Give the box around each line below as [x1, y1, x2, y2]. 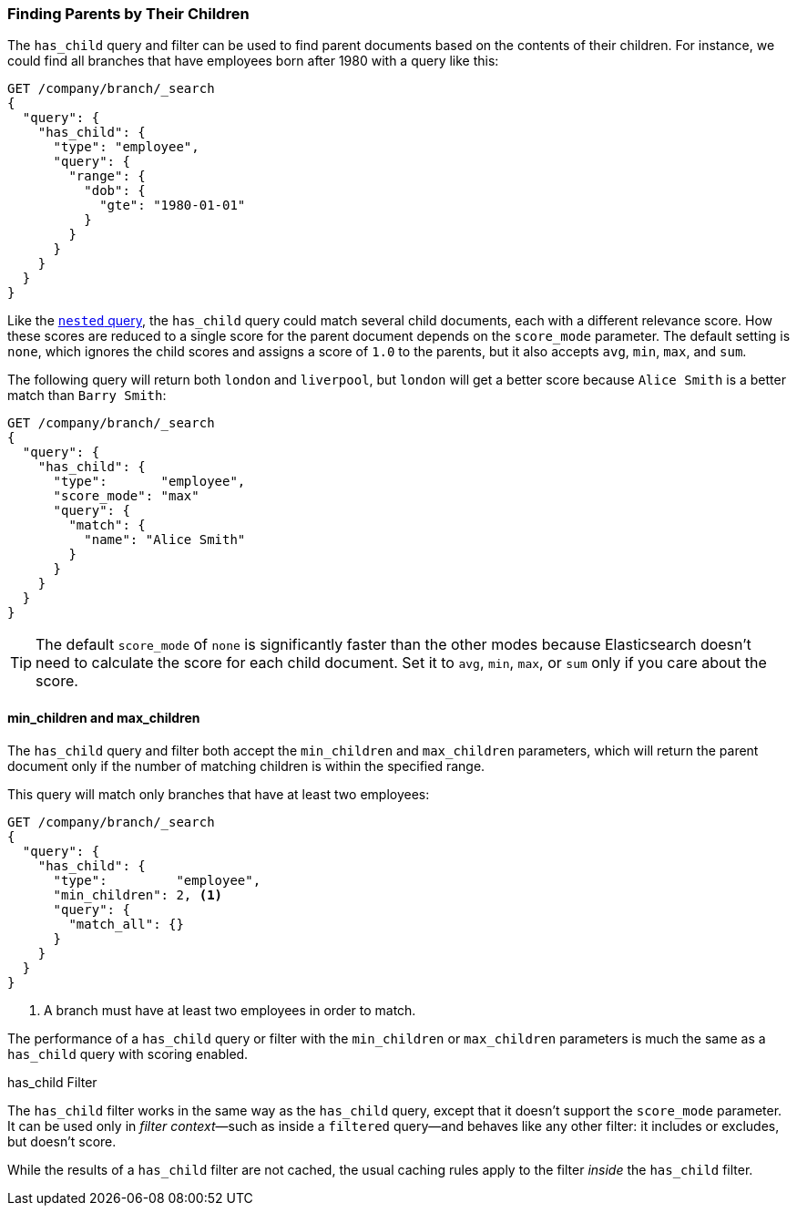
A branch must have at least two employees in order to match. [44, 1002, 416, 1018]
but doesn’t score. [7, 1133, 117, 1149]
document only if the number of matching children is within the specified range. [7, 757, 485, 774]
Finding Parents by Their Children [7, 5, 250, 23]
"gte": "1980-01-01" [99, 198, 246, 213]
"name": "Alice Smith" [84, 532, 246, 548]
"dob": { [84, 183, 146, 199]
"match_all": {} [68, 916, 184, 931]
